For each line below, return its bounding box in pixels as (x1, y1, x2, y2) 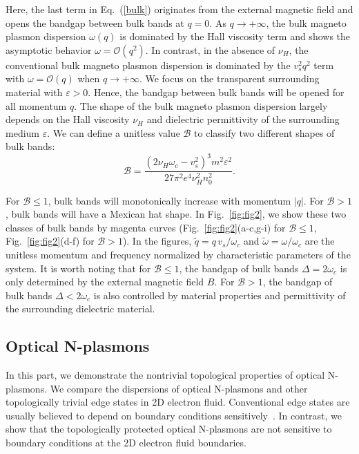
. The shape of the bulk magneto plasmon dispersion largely (74, 98, 328, 113)
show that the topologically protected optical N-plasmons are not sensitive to (6, 422, 332, 436)
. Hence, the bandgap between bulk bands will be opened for (88, 84, 345, 99)
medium (6, 125, 39, 140)
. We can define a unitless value (47, 125, 180, 140)
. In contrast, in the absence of (145, 42, 275, 57)
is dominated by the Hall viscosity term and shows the (119, 29, 351, 44)
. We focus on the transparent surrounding (139, 71, 320, 86)
